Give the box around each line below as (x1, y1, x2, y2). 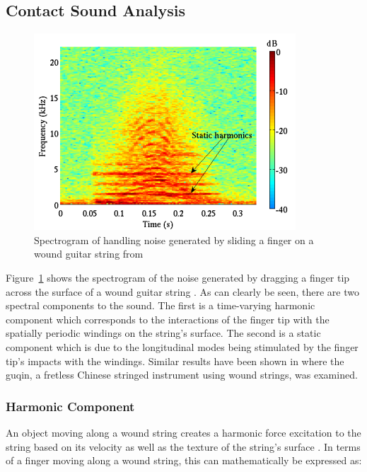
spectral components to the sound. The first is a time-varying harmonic (6, 298, 315, 313)
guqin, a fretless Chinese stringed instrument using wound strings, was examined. (6, 367, 358, 382)
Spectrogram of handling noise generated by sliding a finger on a (34, 232, 314, 247)
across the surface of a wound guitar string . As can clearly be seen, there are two (6, 284, 360, 299)
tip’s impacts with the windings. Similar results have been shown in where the (6, 353, 344, 368)
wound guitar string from (34, 246, 144, 261)
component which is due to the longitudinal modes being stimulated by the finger (6, 339, 359, 354)
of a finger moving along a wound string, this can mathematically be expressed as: (6, 453, 362, 468)
